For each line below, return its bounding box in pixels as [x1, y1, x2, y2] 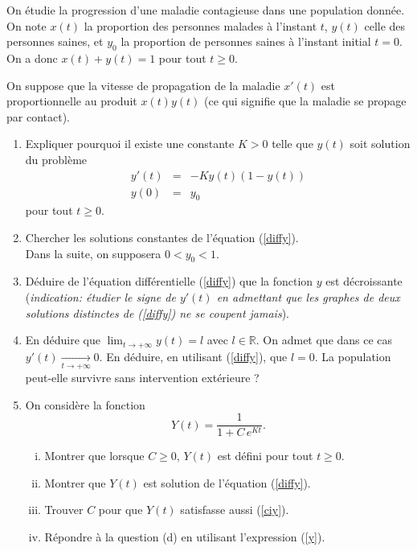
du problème [25, 150, 88, 167]
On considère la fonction [25, 396, 145, 413]
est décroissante [325, 273, 403, 290]
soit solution [350, 135, 411, 152]
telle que [272, 135, 313, 152]
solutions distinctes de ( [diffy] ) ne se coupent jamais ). [25, 304, 289, 321]
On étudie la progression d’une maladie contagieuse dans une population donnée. [6, 2, 405, 18]
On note [6, 17, 47, 34]
